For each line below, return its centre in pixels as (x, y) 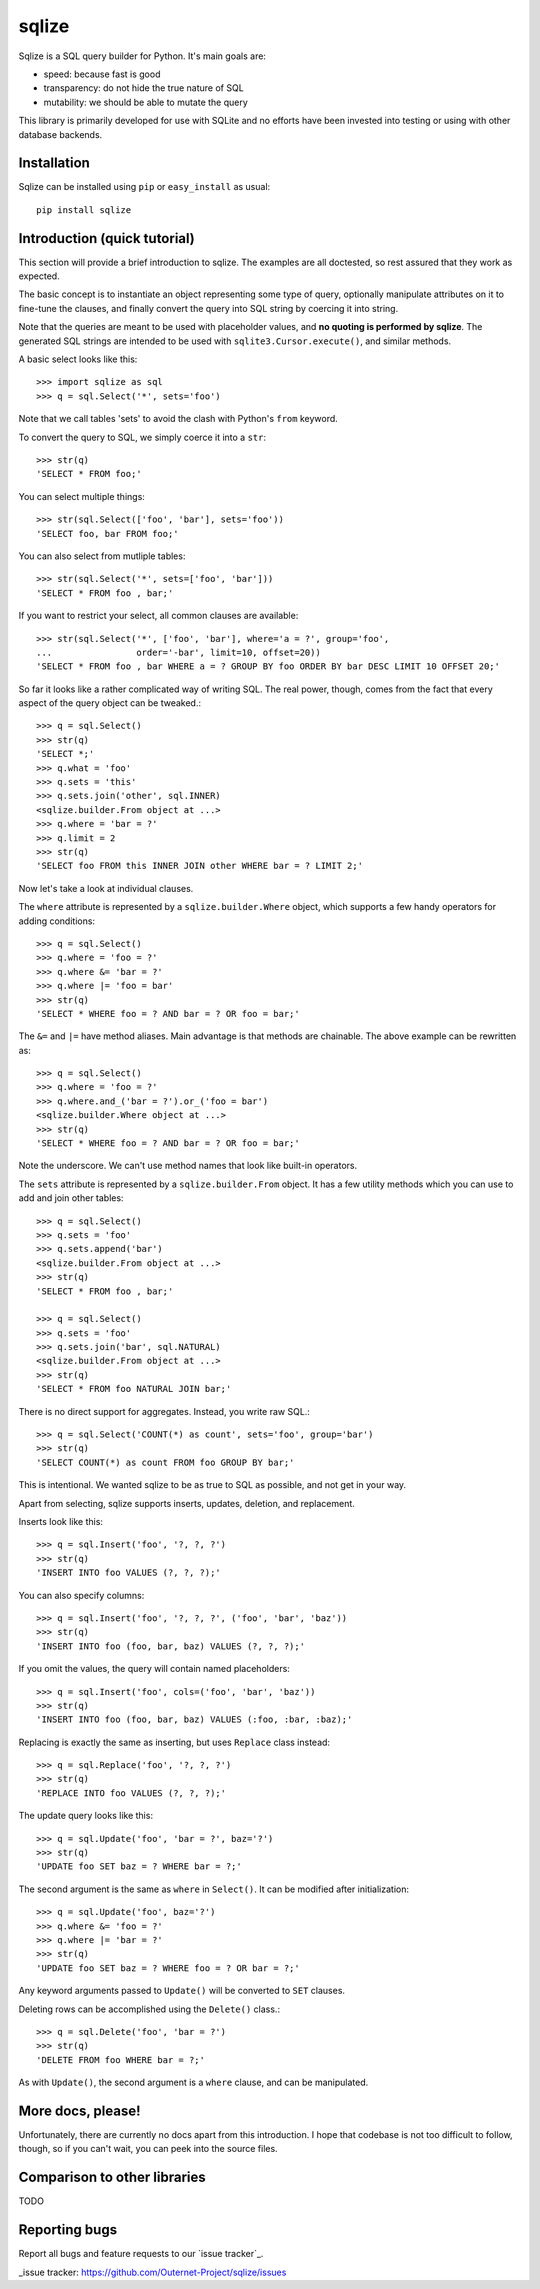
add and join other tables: (71, 1198)
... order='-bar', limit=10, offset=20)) (179, 652)
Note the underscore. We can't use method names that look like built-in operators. (188, 1166)
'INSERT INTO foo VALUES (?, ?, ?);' (129, 1573)
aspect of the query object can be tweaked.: (110, 703)
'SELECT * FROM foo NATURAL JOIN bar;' (134, 1389)
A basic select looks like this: (78, 359)
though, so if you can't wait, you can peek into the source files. (148, 2149)
